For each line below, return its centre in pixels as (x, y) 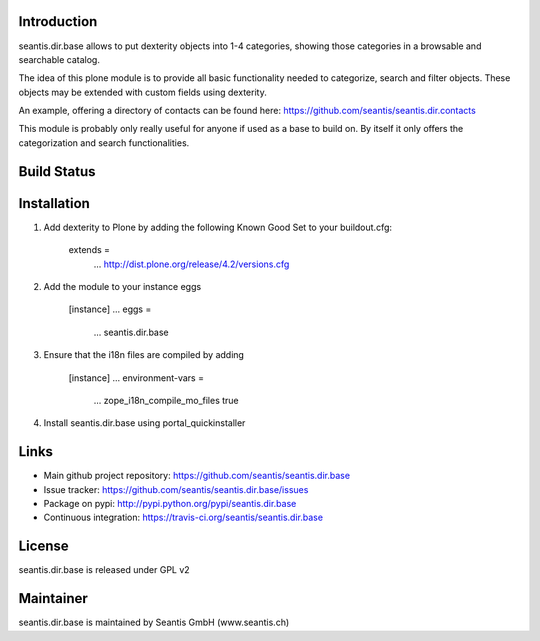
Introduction (58, 21)
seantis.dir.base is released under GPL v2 (104, 570)
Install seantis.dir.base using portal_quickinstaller (144, 423)
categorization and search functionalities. (104, 142)
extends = (89, 250)
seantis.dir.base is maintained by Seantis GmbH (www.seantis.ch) (154, 622)
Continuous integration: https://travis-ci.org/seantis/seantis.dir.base (183, 517)
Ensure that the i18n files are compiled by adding (144, 355)
